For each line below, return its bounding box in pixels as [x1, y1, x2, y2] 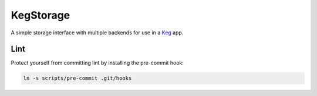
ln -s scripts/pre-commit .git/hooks [23, 75, 132, 81]
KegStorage [11, 9, 70, 22]
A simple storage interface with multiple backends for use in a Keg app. [11, 29, 184, 36]
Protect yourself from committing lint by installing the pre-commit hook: [11, 59, 184, 66]
